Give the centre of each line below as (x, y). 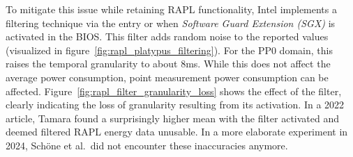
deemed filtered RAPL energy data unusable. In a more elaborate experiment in (177, 132)
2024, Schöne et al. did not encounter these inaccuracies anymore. (147, 145)
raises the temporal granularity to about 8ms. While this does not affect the (168, 64)
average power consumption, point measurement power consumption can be (167, 77)
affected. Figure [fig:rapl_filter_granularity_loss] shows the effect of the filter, (174, 91)
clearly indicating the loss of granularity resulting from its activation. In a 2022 (175, 105)
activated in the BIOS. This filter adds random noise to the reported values (167, 36)
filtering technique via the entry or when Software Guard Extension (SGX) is (171, 23)
